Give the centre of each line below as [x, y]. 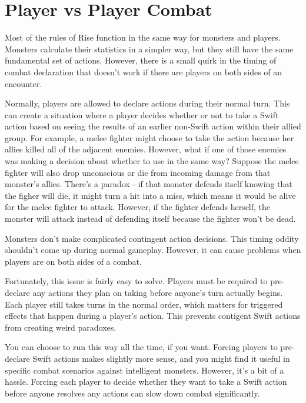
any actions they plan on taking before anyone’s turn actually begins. [158, 292]
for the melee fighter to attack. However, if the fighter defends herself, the [138, 207]
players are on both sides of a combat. [73, 261]
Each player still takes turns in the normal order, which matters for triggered [144, 304]
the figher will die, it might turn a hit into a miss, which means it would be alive [150, 195]
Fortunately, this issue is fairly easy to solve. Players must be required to [136, 281]
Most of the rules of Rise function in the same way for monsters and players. [143, 37]
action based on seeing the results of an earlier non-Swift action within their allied [153, 126]
